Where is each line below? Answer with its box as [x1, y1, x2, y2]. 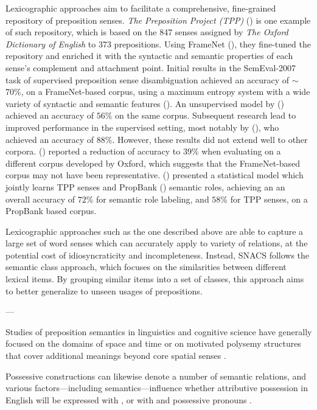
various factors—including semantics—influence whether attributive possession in [5, 381, 308, 394]
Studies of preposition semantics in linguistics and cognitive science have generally [5, 325, 312, 338]
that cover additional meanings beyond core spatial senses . [5, 349, 226, 362]
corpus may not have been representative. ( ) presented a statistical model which [5, 169, 304, 181]
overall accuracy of [5, 192, 75, 205]
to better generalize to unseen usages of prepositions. [5, 284, 203, 297]
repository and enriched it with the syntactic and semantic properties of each [5, 49, 293, 62]
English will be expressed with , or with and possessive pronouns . [5, 393, 253, 406]
